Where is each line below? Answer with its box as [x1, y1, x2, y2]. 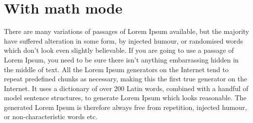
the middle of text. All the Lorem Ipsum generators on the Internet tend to [4, 64, 229, 74]
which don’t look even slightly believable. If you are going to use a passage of [4, 45, 234, 55]
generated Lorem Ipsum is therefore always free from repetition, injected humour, [4, 102, 247, 112]
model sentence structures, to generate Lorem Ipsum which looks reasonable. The [4, 92, 247, 103]
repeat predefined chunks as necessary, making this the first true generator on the [4, 74, 247, 84]
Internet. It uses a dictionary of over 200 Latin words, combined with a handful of [4, 83, 249, 93]
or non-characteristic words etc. [4, 111, 98, 122]
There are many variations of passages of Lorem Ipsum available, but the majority [4, 26, 249, 36]
